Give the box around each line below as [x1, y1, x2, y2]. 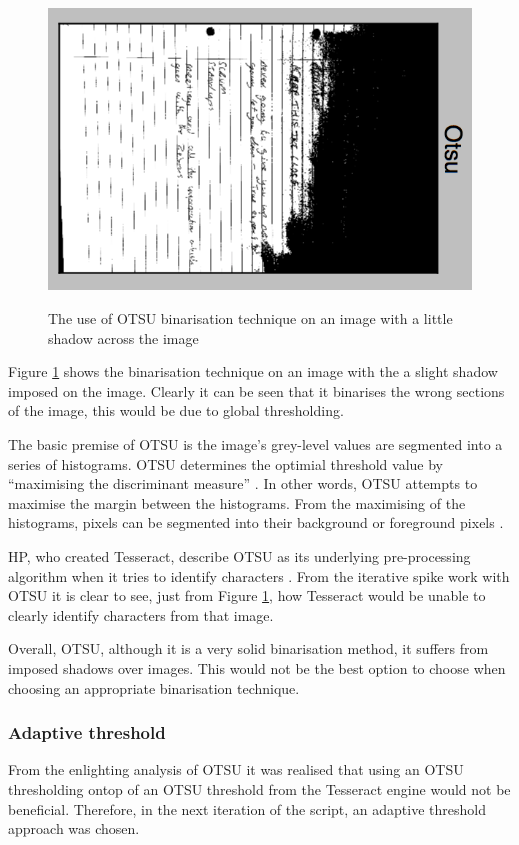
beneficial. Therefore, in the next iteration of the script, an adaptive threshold [8, 798, 486, 819]
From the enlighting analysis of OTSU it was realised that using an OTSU [8, 759, 464, 780]
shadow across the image [48, 327, 199, 348]
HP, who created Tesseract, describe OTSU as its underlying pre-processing [8, 545, 471, 566]
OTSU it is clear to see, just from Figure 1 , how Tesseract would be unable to [8, 585, 486, 606]
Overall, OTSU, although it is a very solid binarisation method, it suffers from [8, 638, 489, 659]
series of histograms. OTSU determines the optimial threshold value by [8, 453, 443, 474]
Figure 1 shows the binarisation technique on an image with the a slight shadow [8, 361, 498, 382]
